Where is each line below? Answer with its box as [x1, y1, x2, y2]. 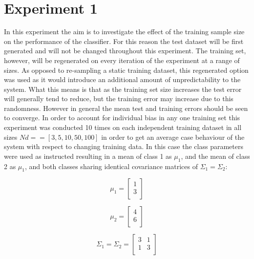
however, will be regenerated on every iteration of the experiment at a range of [4, 55, 240, 65]
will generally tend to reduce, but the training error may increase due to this [4, 93, 233, 104]
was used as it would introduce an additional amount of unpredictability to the [4, 74, 241, 85]
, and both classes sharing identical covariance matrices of [24, 161, 198, 171]
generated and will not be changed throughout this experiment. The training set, [4, 45, 246, 56]
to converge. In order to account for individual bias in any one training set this [4, 112, 240, 123]
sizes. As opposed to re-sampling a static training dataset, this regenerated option [4, 65, 249, 75]
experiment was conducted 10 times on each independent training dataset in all [4, 122, 242, 132]
